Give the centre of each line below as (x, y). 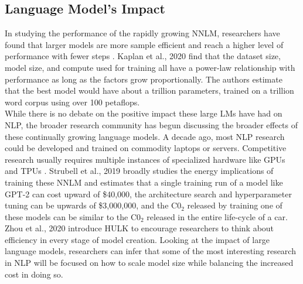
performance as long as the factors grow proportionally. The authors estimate (144, 79)
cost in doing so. (34, 274)
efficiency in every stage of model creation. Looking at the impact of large (137, 239)
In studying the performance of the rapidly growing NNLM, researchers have (142, 33)
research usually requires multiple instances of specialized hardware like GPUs (145, 159)
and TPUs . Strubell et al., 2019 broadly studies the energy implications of (139, 171)
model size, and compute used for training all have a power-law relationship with (150, 67)
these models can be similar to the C (71, 216)
